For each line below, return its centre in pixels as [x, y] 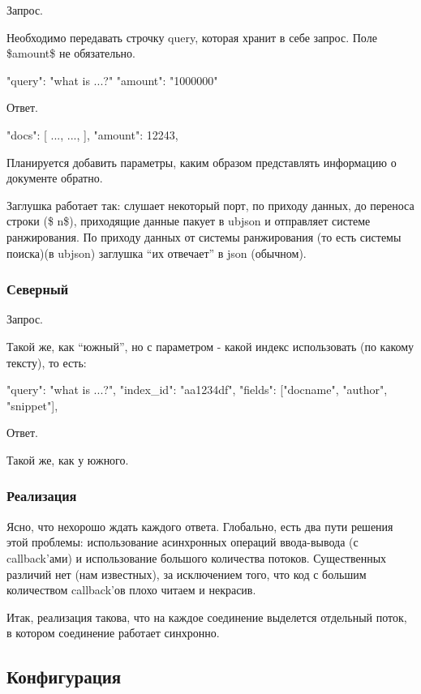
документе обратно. [55, 178]
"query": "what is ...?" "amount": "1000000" [112, 80]
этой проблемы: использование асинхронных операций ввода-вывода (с [183, 542]
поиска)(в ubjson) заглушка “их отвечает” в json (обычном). [157, 253]
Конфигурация [64, 677]
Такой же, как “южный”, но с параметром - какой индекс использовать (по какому [210, 346]
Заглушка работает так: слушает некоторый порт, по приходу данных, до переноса [210, 205]
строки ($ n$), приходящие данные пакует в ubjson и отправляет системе [189, 221]
